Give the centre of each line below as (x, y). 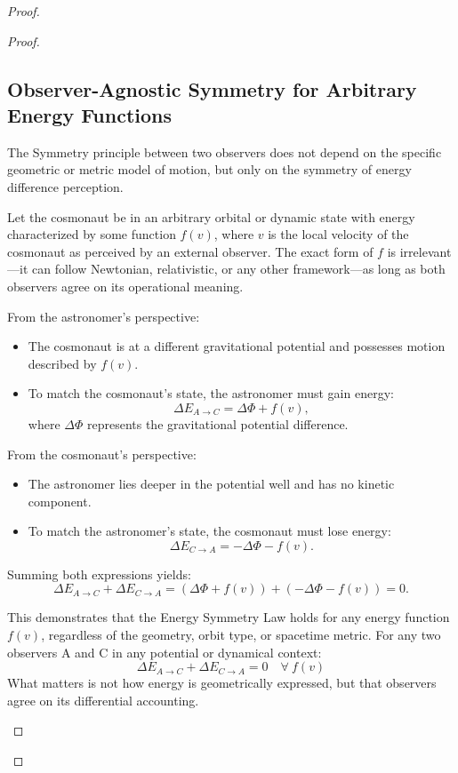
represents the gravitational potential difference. (217, 423)
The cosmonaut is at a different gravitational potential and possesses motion (237, 346)
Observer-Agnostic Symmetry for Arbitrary (212, 88)
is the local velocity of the (338, 234)
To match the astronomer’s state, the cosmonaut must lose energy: (209, 531)
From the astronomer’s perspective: (104, 316)
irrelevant (426, 251)
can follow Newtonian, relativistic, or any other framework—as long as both (238, 269)
